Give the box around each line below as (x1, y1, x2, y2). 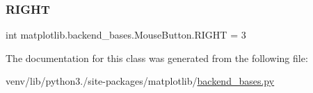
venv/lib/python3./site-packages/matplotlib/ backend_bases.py (6, 74, 275, 88)
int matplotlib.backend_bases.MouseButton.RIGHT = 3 (6, 28, 246, 42)
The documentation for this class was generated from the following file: (6, 50, 308, 65)
